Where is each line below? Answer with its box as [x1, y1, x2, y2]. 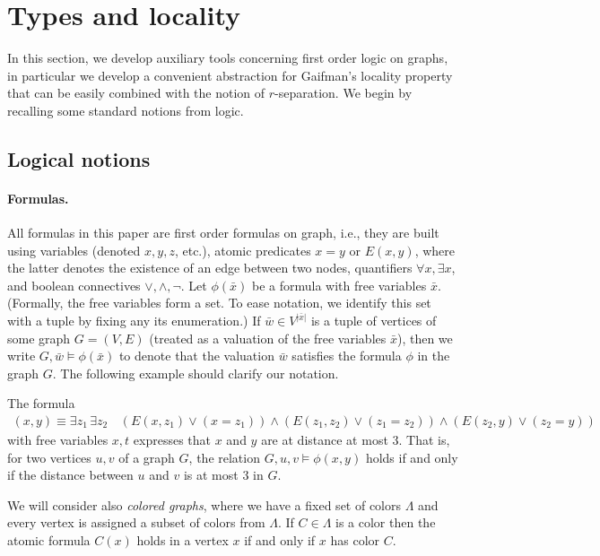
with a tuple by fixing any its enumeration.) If [7, 311, 261, 330]
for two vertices [7, 447, 91, 466]
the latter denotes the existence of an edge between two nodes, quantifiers [7, 258, 413, 277]
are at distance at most [261, 430, 388, 449]
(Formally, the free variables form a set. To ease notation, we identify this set [7, 293, 431, 312]
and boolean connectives [7, 275, 141, 294]
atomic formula [7, 531, 91, 550]
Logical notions [7, 144, 151, 172]
